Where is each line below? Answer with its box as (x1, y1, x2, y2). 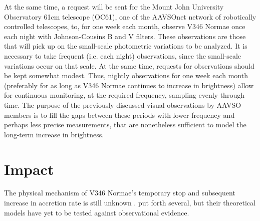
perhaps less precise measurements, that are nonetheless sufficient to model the (4, 119, 246, 130)
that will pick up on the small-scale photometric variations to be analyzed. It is (4, 41, 247, 51)
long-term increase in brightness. (4, 129, 104, 139)
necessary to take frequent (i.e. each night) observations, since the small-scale (4, 50, 241, 61)
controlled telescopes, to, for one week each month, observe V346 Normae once (4, 21, 245, 32)
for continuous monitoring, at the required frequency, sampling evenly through (4, 90, 244, 100)
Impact (4, 158, 54, 179)
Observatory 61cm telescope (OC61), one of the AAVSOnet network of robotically (4, 11, 256, 22)
